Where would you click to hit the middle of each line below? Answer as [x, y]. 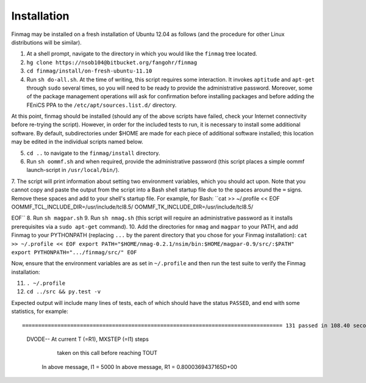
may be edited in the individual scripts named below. [77, 142]
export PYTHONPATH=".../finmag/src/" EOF [74, 252]
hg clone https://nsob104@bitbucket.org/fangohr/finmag [112, 62]
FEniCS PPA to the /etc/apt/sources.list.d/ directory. [102, 105]
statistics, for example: [40, 312]
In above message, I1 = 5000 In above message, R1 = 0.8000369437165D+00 [139, 367]
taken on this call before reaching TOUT [107, 353]
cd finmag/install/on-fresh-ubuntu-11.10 [89, 71]
